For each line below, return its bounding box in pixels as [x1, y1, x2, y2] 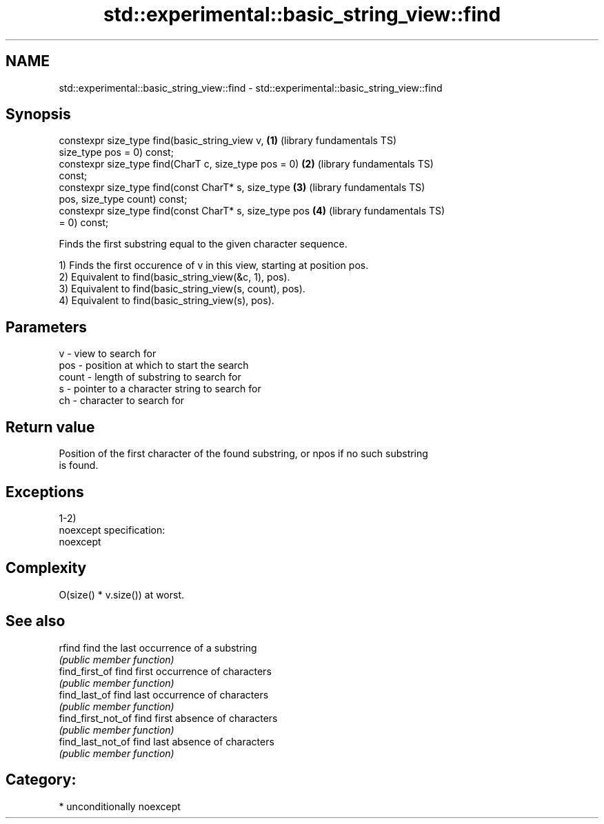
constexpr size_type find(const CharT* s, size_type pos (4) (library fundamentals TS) [59, 205, 445, 217]
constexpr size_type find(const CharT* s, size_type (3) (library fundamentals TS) [59, 181, 425, 194]
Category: [6, 771, 77, 789]
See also [6, 612, 66, 630]
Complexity [6, 559, 87, 577]
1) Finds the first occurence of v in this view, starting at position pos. [59, 259, 369, 272]
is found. [59, 459, 99, 472]
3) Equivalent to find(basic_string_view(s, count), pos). [59, 283, 305, 295]
